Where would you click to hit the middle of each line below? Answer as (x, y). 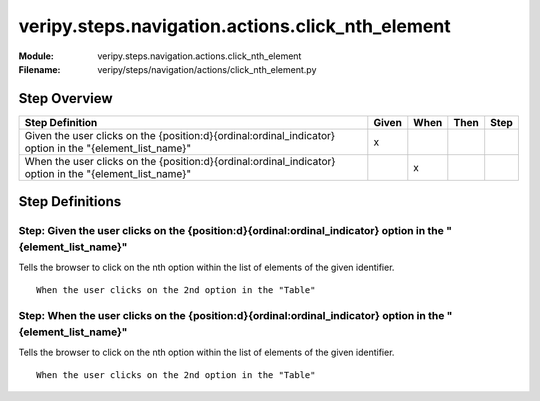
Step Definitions (70, 201)
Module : (36, 56)
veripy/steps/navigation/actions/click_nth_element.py (207, 69)
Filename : (39, 69)
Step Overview (66, 98)
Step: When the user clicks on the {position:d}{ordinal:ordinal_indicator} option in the (231, 315)
